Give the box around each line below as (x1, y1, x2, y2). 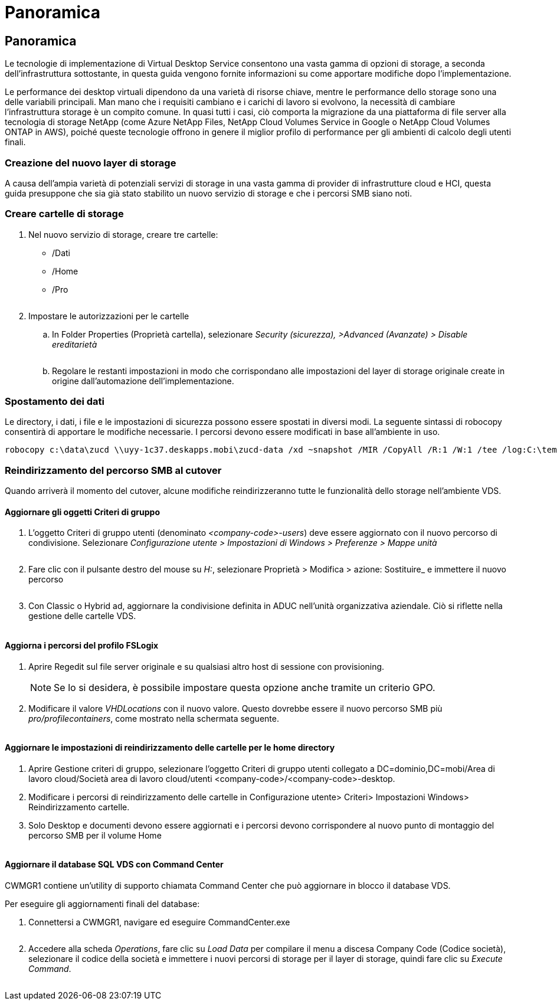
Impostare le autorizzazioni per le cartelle (28, 310, 189, 321)
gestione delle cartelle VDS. (28, 611, 136, 621)
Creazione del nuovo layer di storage (5, 156, 176, 169)
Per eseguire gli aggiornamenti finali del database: (5, 899, 200, 909)
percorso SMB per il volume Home (28, 830, 162, 840)
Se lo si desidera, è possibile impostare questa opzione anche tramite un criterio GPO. (54, 681, 435, 693)
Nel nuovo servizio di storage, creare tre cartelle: (28, 229, 218, 240)
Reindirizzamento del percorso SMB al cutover (5, 464, 222, 476)
